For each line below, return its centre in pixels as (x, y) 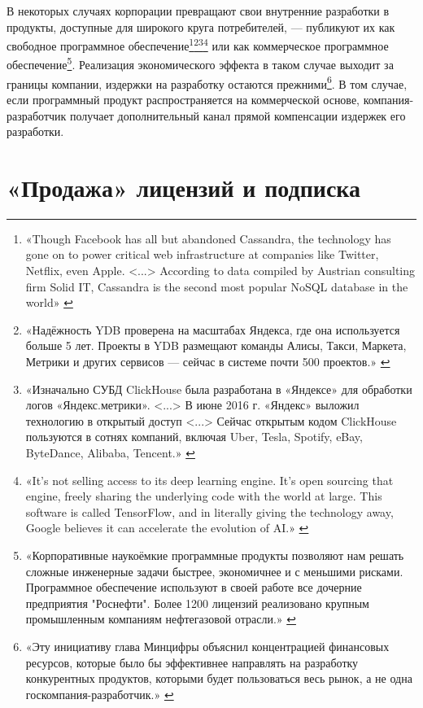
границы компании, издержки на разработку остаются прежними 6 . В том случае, (207, 82)
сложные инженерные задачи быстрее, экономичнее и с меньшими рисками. (214, 571)
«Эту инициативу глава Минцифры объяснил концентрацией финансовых (207, 646)
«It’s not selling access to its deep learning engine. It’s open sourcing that (209, 480)
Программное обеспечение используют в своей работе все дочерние (194, 587)
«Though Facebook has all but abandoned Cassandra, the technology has (208, 238)
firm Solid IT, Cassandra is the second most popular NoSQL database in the (217, 286)
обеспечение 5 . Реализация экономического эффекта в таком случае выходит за (200, 63)
